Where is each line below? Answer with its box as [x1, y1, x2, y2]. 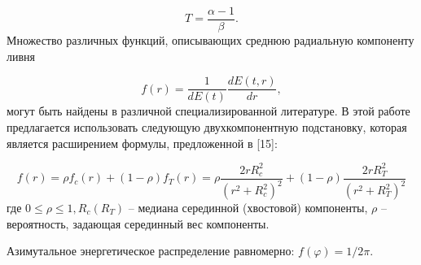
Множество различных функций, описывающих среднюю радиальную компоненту [7, 32, 414, 49]
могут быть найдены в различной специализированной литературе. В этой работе [7, 102, 410, 119]
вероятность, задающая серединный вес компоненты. [7, 215, 270, 232]
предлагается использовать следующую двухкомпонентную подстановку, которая [7, 118, 407, 135]
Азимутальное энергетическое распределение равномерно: [7, 242, 295, 259]
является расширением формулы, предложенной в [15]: [7, 134, 278, 151]
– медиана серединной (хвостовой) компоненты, [128, 199, 368, 215]
